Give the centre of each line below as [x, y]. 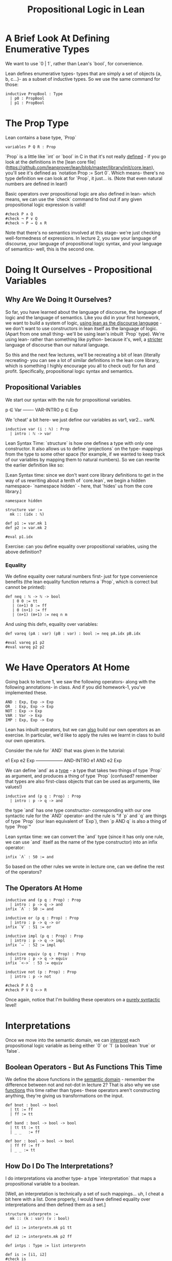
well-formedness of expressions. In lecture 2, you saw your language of [81, 238]
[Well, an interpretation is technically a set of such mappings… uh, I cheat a [84, 1194]
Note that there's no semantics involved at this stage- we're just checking [83, 232]
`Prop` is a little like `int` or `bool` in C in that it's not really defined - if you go [86, 156]
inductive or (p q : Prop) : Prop [42, 918]
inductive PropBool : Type [34, 94]
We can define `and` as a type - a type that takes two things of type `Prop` [84, 770]
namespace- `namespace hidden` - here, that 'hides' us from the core [79, 486]
